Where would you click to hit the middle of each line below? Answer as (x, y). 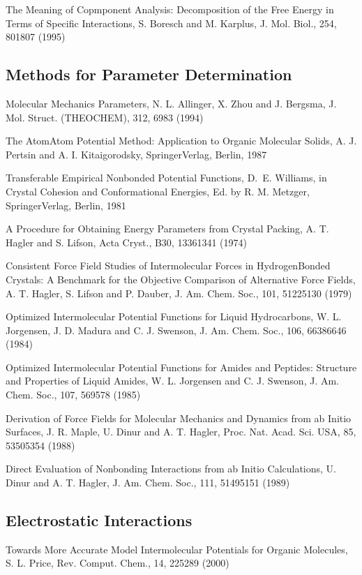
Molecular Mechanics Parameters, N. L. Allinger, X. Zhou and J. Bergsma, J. (171, 103)
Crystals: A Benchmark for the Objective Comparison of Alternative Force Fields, (181, 279)
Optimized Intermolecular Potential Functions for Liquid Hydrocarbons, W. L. (174, 316)
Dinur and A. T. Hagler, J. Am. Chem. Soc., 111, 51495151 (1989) (148, 483)
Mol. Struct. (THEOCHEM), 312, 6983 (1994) (105, 117)
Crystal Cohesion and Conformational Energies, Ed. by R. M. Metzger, (158, 191)
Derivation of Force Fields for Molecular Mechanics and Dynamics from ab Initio (179, 418)
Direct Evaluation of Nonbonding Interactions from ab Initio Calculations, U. (171, 469)
